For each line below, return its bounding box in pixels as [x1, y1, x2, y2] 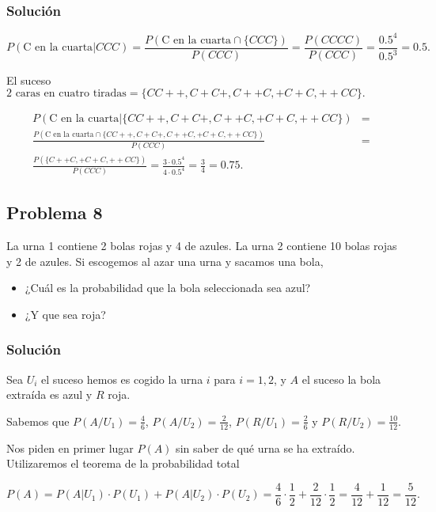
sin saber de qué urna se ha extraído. [176, 439, 355, 456]
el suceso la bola [301, 370, 381, 387]
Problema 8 [6, 200, 103, 225]
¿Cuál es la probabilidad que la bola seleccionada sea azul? [25, 279, 311, 296]
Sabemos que [6, 412, 70, 429]
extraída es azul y [6, 386, 93, 403]
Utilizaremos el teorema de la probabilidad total [6, 455, 240, 472]
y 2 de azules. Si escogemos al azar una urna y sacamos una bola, [6, 252, 324, 269]
